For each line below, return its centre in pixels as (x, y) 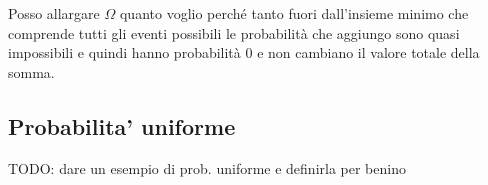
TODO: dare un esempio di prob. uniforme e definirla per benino (207, 167)
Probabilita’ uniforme (122, 125)
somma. (31, 71)
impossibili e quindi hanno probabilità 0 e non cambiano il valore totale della (244, 52)
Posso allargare (54, 13)
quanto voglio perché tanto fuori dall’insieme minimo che (294, 13)
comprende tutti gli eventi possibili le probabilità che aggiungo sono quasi (234, 32)
